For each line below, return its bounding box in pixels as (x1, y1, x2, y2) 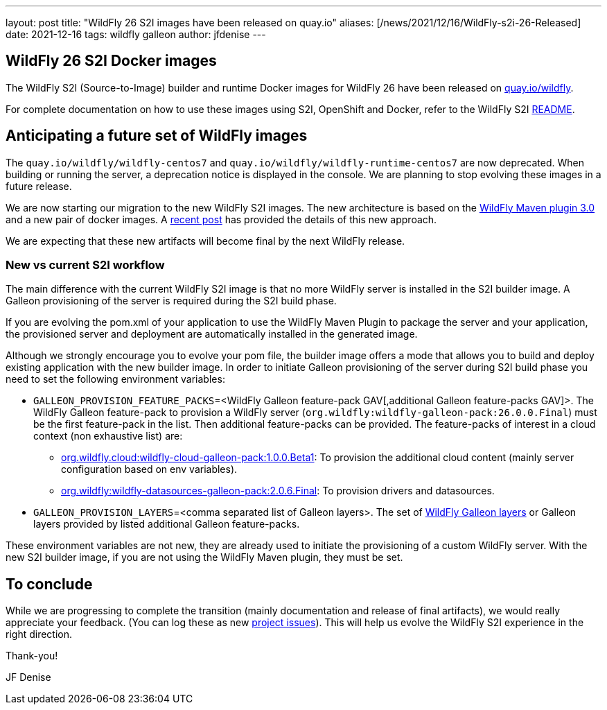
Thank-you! (6, 650, 58, 662)
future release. (6, 180, 72, 192)
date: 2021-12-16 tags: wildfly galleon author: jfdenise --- (6, 28, 266, 40)
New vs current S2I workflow (6, 258, 165, 272)
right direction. (6, 628, 73, 641)
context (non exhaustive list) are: (33, 430, 183, 442)
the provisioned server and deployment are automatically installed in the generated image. (6, 328, 418, 340)
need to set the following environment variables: (6, 373, 225, 386)
